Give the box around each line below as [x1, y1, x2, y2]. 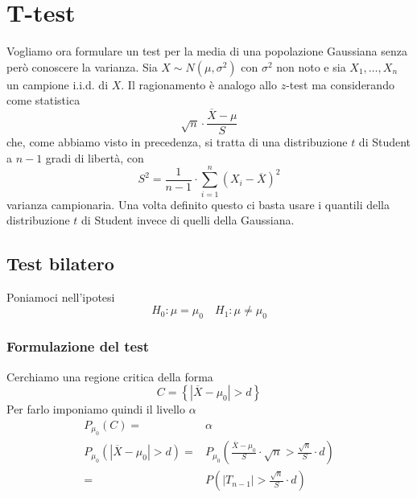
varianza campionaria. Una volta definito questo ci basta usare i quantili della [6, 195, 390, 212]
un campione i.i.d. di [6, 76, 109, 93]
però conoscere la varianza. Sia [6, 58, 158, 75]
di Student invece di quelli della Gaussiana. [81, 212, 295, 228]
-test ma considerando [286, 76, 394, 93]
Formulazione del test [6, 336, 149, 356]
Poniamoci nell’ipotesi [6, 288, 115, 305]
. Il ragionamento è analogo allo [121, 76, 278, 93]
